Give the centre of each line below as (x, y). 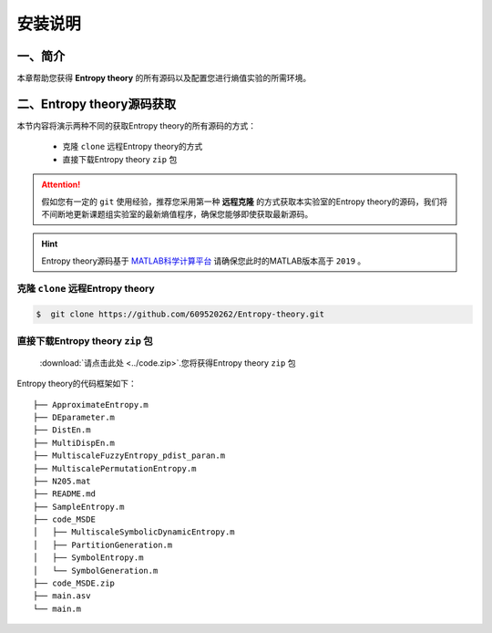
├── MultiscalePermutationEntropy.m (115, 468)
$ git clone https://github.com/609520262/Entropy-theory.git (180, 314)
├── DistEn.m (62, 430)
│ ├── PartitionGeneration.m (103, 545)
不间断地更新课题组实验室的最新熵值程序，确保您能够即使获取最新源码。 (177, 213)
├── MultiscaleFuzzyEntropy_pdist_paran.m (129, 456)
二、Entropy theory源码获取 (97, 104)
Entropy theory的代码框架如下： (77, 384)
